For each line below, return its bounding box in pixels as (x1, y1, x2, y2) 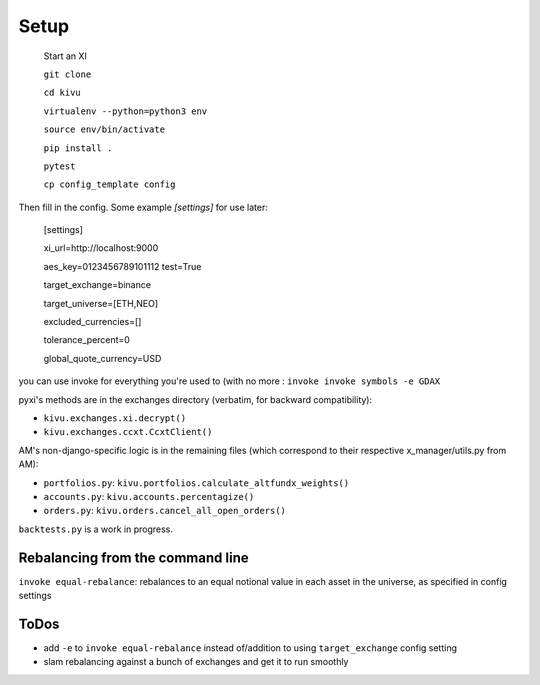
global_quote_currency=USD (43, 352, 162, 364)
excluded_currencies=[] (43, 316, 142, 328)
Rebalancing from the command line (18, 549, 249, 566)
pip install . (43, 142, 113, 154)
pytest (43, 160, 76, 172)
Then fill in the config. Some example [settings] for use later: (18, 201, 269, 213)
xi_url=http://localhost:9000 (43, 242, 159, 254)
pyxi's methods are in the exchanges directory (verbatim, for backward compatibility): (18, 393, 373, 405)
